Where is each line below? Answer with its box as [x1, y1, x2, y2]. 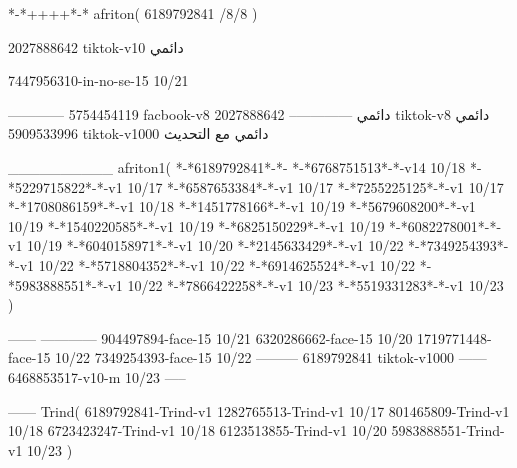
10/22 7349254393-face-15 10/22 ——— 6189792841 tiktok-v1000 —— [55, 347, 487, 368]
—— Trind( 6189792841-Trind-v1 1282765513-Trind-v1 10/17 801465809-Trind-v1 [8, 400, 510, 421]
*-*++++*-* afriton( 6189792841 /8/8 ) [8, 3, 258, 23]
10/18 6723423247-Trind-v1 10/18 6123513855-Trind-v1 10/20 [8, 420, 387, 441]
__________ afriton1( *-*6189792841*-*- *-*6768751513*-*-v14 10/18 [8, 156, 466, 177]
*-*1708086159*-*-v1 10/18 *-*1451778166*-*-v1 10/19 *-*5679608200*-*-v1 [8, 196, 476, 217]
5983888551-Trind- [391, 420, 505, 441]
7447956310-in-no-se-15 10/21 [8, 70, 189, 91]
